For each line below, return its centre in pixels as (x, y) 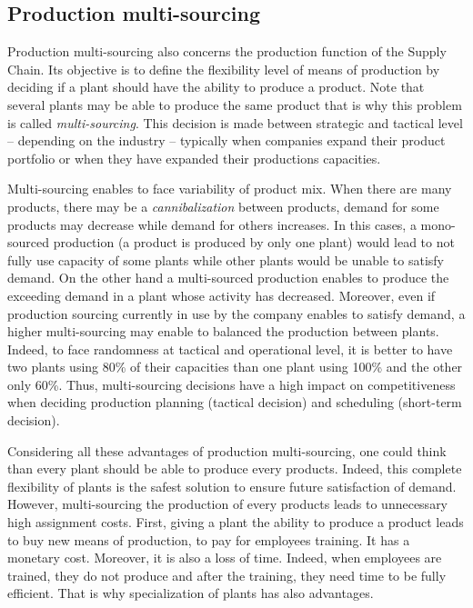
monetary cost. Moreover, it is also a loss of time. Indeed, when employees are (225, 558)
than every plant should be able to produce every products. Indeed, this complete (235, 468)
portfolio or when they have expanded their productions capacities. (194, 158)
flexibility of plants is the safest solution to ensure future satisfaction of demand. (232, 486)
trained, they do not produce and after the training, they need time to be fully (227, 575)
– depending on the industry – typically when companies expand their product (226, 140)
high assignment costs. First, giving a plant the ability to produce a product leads (236, 522)
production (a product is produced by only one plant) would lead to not (254, 242)
